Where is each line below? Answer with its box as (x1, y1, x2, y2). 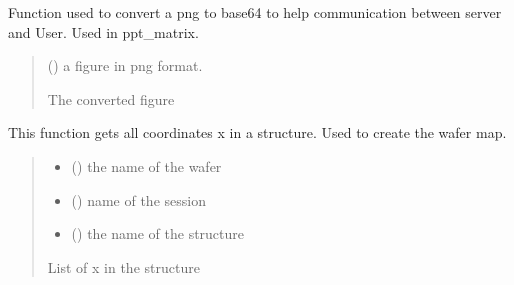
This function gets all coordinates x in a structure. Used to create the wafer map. (8, 122, 507, 143)
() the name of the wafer (71, 155, 222, 176)
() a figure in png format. (47, 55, 203, 76)
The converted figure (47, 88, 175, 109)
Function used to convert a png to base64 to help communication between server (8, 2, 502, 22)
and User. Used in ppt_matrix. (8, 21, 199, 42)
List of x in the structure (47, 256, 200, 277)
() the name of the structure (71, 223, 245, 244)
